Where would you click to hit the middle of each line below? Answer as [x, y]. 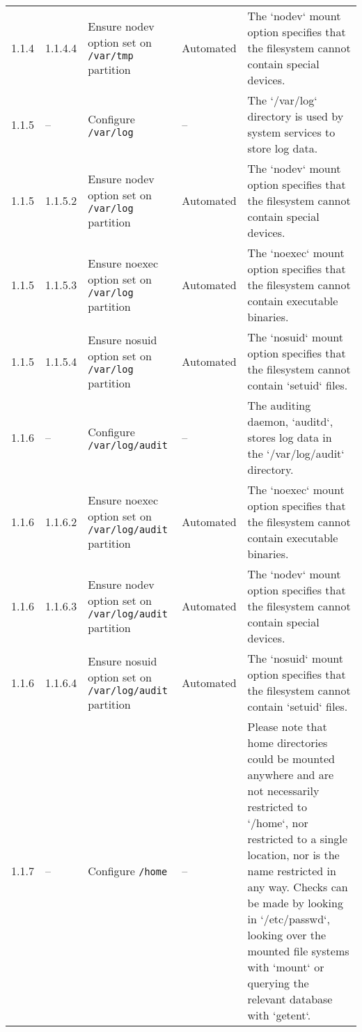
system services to [291, 132]
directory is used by [296, 116]
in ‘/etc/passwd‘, [289, 919]
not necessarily [283, 791]
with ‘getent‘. [279, 1015]
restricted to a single [297, 839]
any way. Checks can [298, 887]
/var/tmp [111, 56]
